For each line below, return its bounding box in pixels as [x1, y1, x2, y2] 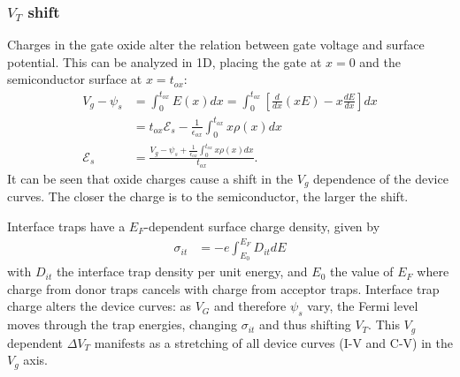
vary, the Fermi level [307, 297, 418, 315]
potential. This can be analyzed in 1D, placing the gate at [7, 52, 322, 71]
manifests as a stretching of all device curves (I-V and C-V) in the [94, 333, 453, 351]
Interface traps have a [7, 216, 126, 235]
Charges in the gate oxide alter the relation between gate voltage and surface [7, 35, 425, 54]
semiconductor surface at [7, 70, 142, 88]
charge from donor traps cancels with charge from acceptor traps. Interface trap [7, 279, 440, 298]
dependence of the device [313, 169, 448, 187]
